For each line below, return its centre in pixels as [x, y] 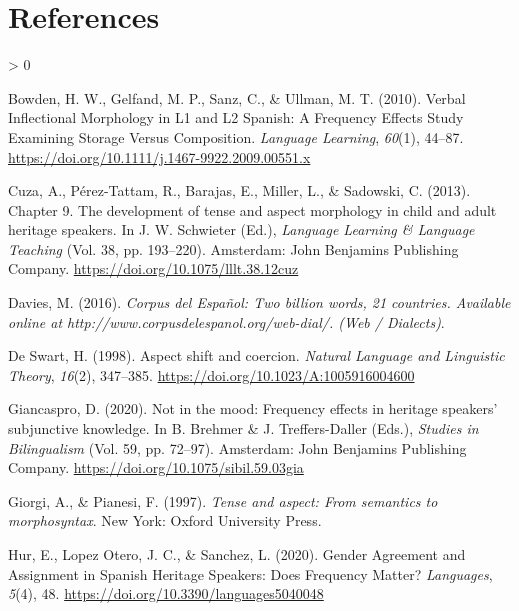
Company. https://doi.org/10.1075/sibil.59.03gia [156, 467]
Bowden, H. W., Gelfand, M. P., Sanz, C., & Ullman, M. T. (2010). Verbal [237, 97]
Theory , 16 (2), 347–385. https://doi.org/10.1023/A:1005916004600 [211, 374]
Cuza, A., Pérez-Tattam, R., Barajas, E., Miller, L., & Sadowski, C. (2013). [239, 190]
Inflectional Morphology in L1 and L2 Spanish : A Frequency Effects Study [236, 117]
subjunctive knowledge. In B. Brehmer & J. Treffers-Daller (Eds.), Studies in [243, 428]
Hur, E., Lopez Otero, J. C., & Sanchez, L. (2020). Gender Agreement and [237, 554]
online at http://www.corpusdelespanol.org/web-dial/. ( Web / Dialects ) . [226, 321]
